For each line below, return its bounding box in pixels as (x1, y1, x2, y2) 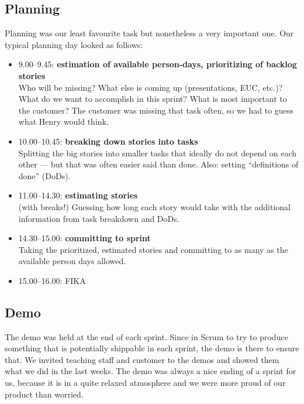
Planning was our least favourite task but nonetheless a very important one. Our (5, 27, 294, 39)
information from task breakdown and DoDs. (18, 212, 179, 224)
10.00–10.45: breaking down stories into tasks (18, 135, 198, 147)
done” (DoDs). (18, 169, 71, 182)
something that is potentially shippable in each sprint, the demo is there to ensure (5, 342, 299, 354)
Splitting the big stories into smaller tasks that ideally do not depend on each (18, 146, 297, 159)
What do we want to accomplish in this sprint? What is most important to (18, 93, 287, 105)
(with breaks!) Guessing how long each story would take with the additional (18, 200, 291, 213)
